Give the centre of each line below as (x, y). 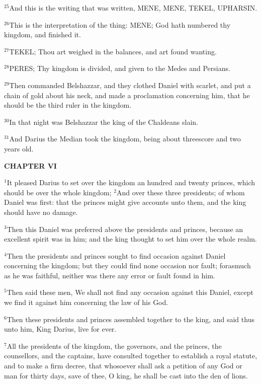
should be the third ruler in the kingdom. (68, 105)
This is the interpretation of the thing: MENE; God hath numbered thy (120, 24)
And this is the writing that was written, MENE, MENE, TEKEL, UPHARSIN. (133, 8)
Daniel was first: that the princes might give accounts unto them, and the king (125, 202)
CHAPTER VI (30, 165)
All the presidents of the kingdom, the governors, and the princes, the (114, 345)
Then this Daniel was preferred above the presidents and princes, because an (125, 229)
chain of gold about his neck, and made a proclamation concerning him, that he (127, 95)
